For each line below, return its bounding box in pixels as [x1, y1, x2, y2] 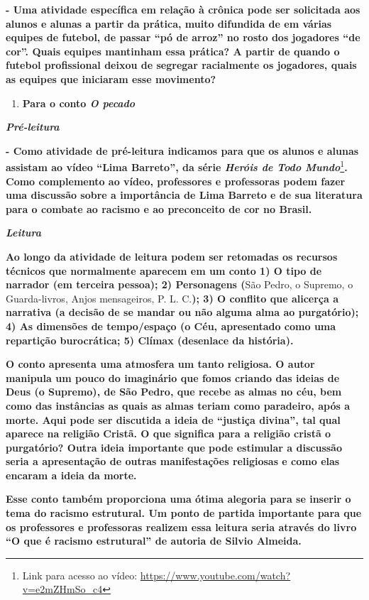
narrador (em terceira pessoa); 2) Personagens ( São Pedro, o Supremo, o [6, 277, 353, 292]
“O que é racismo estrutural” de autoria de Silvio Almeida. [6, 533, 302, 548]
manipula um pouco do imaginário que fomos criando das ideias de [6, 370, 340, 385]
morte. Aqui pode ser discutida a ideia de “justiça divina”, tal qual [6, 412, 341, 427]
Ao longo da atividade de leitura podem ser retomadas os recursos [6, 249, 338, 263]
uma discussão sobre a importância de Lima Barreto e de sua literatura [6, 187, 363, 202]
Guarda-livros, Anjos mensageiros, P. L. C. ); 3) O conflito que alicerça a [6, 290, 338, 305]
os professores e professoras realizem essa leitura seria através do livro [6, 519, 357, 534]
